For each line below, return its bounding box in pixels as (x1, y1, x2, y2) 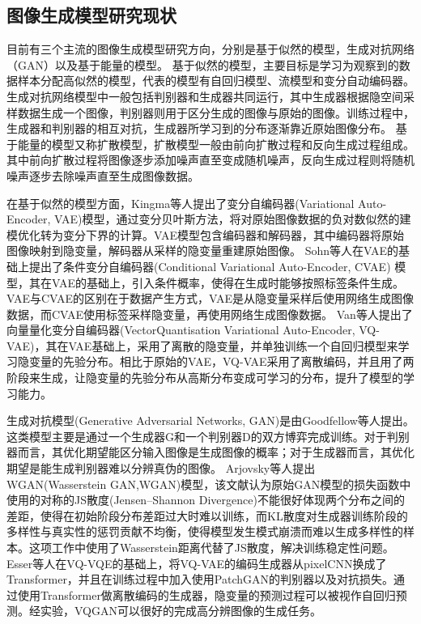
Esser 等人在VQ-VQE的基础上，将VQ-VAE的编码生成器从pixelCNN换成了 (6, 554, 387, 571)
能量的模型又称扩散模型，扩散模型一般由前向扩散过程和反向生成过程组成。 (17, 135, 415, 152)
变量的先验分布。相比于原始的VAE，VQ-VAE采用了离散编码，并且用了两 (28, 353, 415, 370)
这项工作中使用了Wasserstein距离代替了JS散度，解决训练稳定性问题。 (28, 539, 394, 556)
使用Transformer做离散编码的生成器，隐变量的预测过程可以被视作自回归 (17, 586, 396, 603)
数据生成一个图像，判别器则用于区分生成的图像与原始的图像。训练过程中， (17, 104, 415, 121)
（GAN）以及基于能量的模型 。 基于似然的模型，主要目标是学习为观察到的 (6, 56, 399, 73)
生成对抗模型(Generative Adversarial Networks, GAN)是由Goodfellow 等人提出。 (6, 412, 415, 429)
